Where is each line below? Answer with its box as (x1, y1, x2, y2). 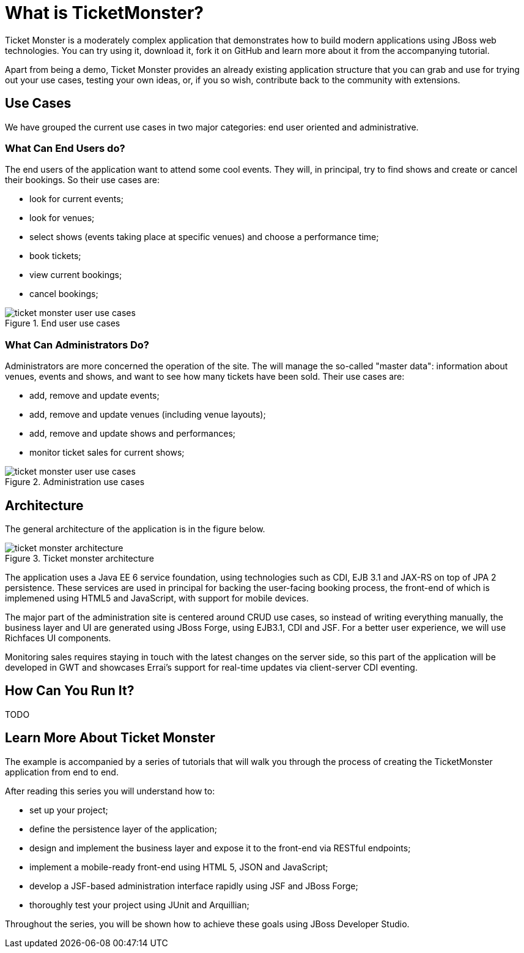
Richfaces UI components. (5, 632, 111, 643)
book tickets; (29, 250, 81, 262)
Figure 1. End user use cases (5, 318, 120, 329)
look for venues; (29, 213, 95, 224)
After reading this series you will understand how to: (5, 785, 215, 796)
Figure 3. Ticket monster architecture (5, 552, 154, 563)
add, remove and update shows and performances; (29, 428, 236, 439)
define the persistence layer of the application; (29, 823, 217, 834)
